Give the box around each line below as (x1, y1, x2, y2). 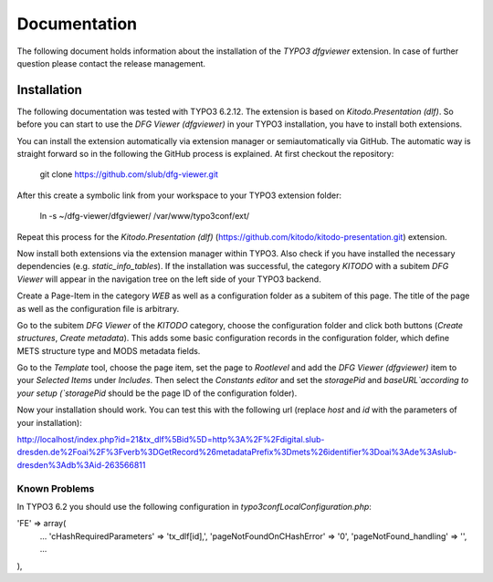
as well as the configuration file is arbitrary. (16, 303, 180, 314)
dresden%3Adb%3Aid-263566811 (16, 459, 146, 470)
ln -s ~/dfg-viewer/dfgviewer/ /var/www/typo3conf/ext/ (39, 211, 250, 222)
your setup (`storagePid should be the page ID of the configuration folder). (16, 388, 298, 399)
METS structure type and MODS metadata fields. (16, 345, 201, 356)
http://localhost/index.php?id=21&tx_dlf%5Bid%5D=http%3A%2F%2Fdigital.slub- (16, 434, 325, 445)
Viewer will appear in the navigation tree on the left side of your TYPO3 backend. (16, 274, 321, 285)
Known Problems (16, 482, 95, 494)
